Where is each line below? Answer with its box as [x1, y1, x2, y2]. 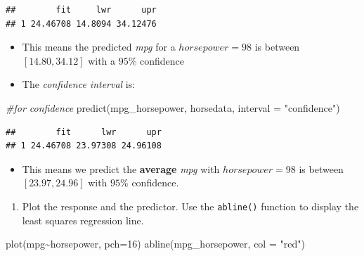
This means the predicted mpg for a [22, 39, 176, 54]
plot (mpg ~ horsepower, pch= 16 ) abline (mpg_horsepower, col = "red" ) [6, 236, 305, 251]
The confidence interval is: [22, 77, 136, 91]
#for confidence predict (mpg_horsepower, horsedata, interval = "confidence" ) [6, 100, 340, 115]
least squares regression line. [22, 212, 144, 227]
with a [88, 53, 116, 68]
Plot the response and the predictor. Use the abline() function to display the [22, 198, 359, 213]
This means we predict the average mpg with [22, 161, 220, 176]
